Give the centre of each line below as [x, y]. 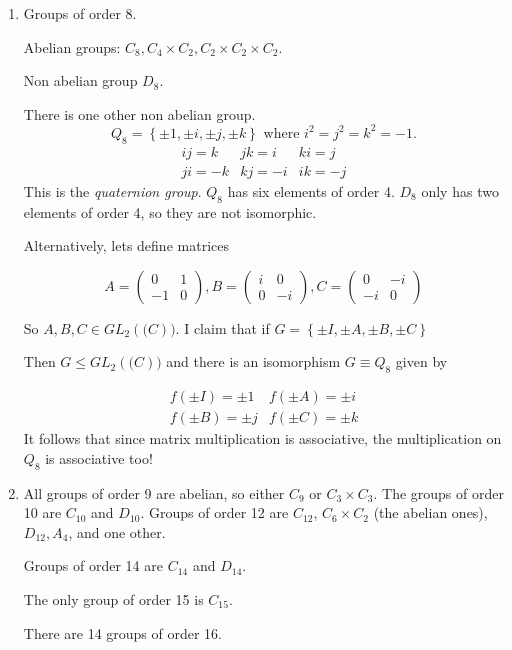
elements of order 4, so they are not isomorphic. [170, 211]
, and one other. [117, 531]
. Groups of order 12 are [214, 512]
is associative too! [99, 457]
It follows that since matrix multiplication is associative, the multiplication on [262, 438]
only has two [460, 190]
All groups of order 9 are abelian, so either [154, 492]
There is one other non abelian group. [139, 113]
